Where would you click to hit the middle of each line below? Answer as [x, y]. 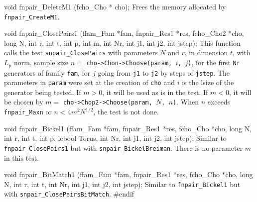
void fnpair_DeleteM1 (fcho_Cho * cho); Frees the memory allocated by [115, 6]
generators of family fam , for [47, 72]
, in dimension [206, 52]
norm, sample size [41, 62]
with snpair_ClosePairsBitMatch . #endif [69, 194]
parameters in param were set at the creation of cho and [90, 82]
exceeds [219, 102]
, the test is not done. [126, 112]
